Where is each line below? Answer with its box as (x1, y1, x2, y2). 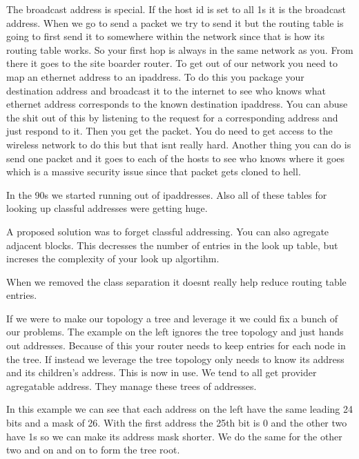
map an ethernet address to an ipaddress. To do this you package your (6, 69, 304, 84)
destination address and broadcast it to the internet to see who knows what (6, 83, 326, 97)
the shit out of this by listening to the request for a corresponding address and (6, 110, 338, 124)
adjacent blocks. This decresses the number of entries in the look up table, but (6, 237, 338, 252)
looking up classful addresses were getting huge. (6, 201, 208, 215)
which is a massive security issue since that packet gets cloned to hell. (6, 164, 301, 179)
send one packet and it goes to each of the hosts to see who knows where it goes (6, 150, 345, 165)
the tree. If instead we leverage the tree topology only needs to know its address (6, 351, 345, 366)
